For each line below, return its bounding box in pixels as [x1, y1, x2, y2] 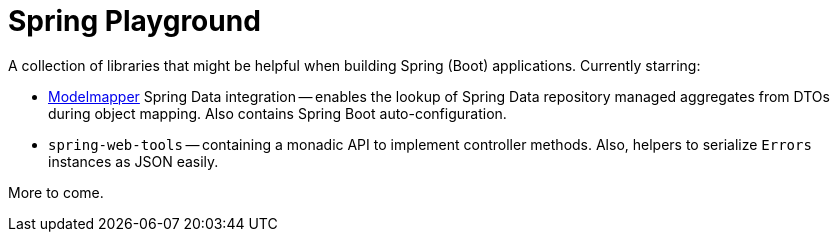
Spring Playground [8, 4, 261, 38]
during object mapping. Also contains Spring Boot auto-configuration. [48, 104, 507, 122]
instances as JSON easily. [48, 152, 219, 170]
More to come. [8, 183, 104, 201]
